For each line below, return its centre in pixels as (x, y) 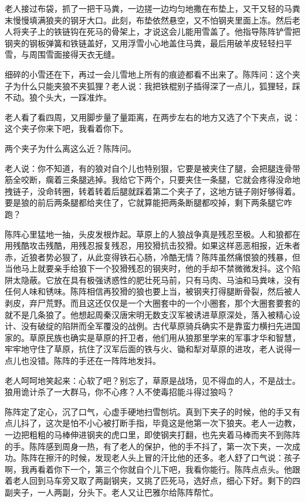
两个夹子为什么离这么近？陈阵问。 (70, 148)
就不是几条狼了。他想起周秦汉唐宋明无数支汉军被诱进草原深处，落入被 (140, 314)
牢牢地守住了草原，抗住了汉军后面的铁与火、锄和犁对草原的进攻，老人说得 (148, 349)
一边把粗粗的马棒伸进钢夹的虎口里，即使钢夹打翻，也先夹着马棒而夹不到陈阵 (152, 434)
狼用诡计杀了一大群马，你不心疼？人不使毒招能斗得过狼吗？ (120, 392)
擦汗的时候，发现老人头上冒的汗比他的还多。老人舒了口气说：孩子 (173, 458)
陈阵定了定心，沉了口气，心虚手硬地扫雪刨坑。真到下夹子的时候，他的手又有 (152, 411)
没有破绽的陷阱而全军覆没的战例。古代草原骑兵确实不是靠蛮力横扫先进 (156, 326)
